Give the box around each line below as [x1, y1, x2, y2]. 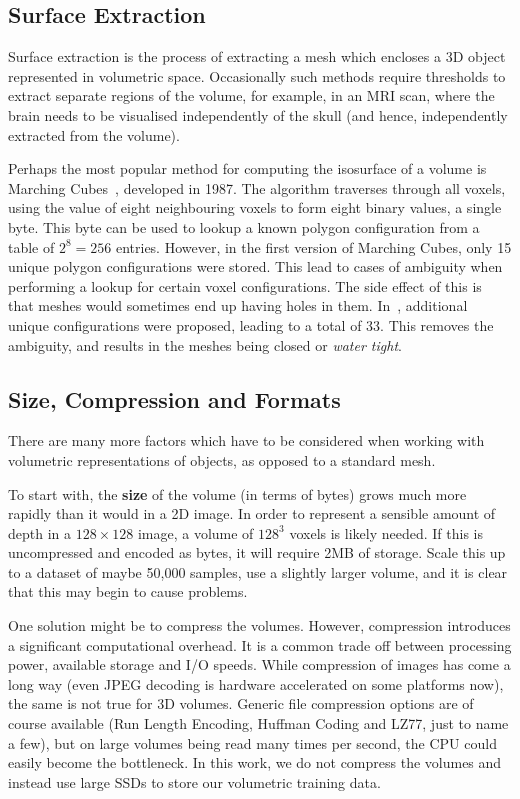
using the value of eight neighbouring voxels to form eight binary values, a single [8, 197, 502, 218]
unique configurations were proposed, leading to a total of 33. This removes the [8, 314, 494, 335]
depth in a [8, 522, 72, 543]
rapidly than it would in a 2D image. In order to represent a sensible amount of [8, 503, 496, 524]
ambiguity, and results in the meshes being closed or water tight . [8, 334, 402, 355]
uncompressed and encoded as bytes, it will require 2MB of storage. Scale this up [8, 542, 506, 563]
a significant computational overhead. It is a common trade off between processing [8, 634, 512, 655]
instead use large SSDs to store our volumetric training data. [8, 771, 381, 792]
